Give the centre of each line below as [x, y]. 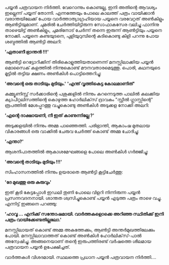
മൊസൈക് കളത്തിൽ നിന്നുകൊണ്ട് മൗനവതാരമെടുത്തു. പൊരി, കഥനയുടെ [82, 68]
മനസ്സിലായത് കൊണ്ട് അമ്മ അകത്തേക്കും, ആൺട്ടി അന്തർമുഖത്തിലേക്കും [80, 230]
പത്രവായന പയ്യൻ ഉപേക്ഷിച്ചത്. [38, 247]
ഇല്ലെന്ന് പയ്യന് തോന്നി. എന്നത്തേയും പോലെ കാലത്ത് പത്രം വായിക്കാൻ [80, 13]
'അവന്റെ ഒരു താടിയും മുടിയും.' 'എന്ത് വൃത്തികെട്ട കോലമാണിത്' [70, 84]
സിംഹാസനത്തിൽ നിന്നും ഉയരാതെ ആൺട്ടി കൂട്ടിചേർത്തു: [64, 172]
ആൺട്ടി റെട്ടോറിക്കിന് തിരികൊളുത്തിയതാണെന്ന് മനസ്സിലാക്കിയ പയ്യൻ [79, 62]
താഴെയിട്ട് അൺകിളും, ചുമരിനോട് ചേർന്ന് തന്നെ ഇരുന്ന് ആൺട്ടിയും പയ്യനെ [83, 30]
